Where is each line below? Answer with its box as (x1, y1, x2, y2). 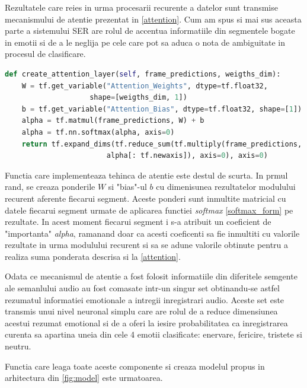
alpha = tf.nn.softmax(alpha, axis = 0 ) (21, 128, 175, 136)
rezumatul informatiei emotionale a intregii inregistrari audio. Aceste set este (5, 293, 284, 306)
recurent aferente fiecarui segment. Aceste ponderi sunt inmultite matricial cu (5, 192, 286, 204)
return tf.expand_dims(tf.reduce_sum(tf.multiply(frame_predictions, (21, 139, 302, 148)
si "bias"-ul (108, 180, 147, 193)
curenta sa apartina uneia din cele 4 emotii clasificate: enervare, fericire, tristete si (5, 328, 302, 341)
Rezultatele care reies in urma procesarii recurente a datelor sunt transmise (5, 1, 278, 13)
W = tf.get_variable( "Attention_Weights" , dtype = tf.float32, (21, 81, 268, 90)
